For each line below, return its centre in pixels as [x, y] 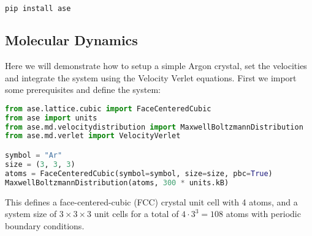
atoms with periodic [263, 214]
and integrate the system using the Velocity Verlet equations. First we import [151, 77]
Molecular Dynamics [71, 40]
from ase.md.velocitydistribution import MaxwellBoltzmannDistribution [154, 127]
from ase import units [51, 118]
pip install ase [38, 9]
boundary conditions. [45, 225]
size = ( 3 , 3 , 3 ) [40, 164]
